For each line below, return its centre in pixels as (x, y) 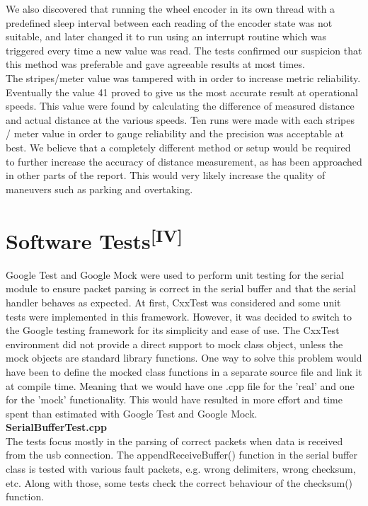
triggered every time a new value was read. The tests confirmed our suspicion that (184, 50)
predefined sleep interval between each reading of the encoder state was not (169, 22)
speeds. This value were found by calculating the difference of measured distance (180, 106)
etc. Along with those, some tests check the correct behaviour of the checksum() (179, 482)
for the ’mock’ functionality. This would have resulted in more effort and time (174, 399)
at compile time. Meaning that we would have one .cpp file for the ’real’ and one (180, 385)
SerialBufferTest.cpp (56, 427)
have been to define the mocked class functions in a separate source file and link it (184, 371)
